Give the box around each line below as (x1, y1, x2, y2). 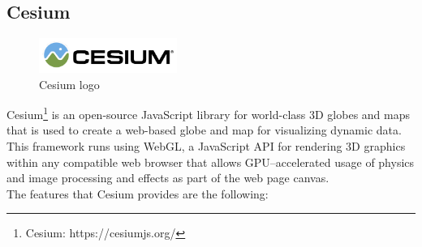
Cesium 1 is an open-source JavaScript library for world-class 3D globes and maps (6, 104, 410, 122)
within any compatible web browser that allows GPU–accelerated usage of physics (6, 153, 415, 170)
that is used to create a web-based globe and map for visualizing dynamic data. (6, 121, 402, 138)
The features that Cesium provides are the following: (6, 185, 269, 202)
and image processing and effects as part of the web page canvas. (6, 169, 329, 186)
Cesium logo (39, 75, 100, 92)
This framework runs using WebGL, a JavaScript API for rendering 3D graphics (6, 137, 406, 154)
